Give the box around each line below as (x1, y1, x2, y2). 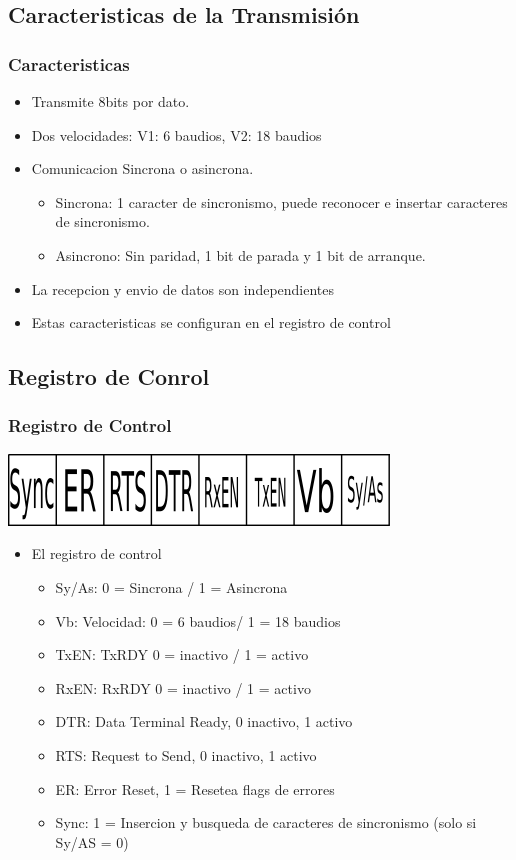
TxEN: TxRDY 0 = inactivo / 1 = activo (55, 644, 309, 665)
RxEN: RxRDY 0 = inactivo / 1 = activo (55, 677, 311, 698)
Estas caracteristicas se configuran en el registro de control (31, 312, 391, 333)
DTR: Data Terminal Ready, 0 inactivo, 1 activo (55, 711, 353, 732)
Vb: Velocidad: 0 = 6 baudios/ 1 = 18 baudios (55, 610, 341, 631)
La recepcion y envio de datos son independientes (31, 278, 335, 299)
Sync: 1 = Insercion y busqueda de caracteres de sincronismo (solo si (55, 812, 477, 833)
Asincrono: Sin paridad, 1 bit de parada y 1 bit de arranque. (55, 244, 426, 265)
